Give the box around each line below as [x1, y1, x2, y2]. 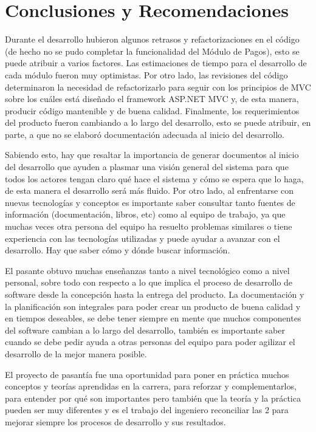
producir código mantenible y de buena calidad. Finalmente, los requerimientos [5, 104, 300, 117]
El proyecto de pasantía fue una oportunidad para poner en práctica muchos [5, 368, 289, 380]
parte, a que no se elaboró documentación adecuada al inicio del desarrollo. [5, 128, 284, 140]
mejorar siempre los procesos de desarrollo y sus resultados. [5, 415, 226, 428]
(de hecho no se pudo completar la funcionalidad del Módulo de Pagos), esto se [5, 44, 300, 57]
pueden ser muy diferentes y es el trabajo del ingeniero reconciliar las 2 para [5, 403, 289, 416]
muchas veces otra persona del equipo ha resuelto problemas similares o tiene [5, 220, 292, 233]
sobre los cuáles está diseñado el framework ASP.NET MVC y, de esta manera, [5, 92, 299, 105]
